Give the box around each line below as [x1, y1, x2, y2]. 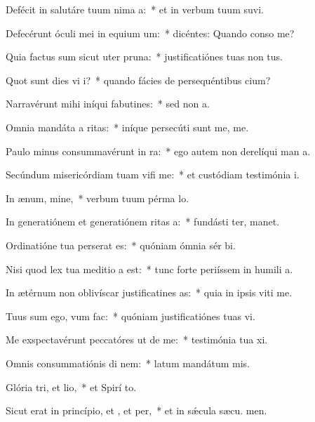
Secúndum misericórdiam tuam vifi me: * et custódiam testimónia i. [6, 167, 300, 182]
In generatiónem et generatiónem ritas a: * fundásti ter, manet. [6, 214, 279, 229]
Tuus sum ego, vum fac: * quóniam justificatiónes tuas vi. [6, 308, 255, 323]
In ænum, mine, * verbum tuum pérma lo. [6, 190, 189, 205]
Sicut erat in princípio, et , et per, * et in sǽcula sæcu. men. [6, 403, 267, 418]
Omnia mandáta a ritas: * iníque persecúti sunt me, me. [6, 119, 249, 134]
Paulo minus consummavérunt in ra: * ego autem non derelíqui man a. [6, 143, 311, 158]
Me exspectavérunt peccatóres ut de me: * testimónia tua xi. [6, 332, 268, 347]
